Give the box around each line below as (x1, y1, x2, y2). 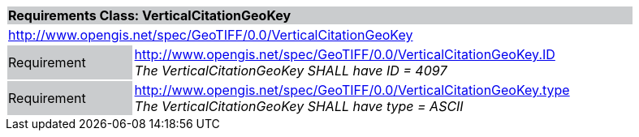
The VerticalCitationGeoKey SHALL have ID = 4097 (134, 62, 447, 79)
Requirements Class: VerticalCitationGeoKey (8, 7, 291, 24)
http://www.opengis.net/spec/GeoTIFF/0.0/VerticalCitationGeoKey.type (134, 82, 570, 98)
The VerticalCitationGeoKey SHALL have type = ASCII (134, 98, 464, 114)
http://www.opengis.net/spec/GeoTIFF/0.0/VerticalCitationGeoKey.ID (134, 46, 555, 62)
